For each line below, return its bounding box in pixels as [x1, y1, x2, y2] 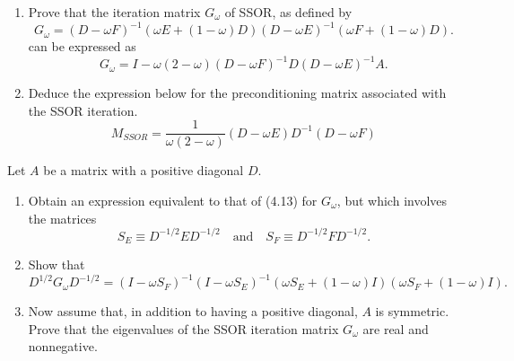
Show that [28, 255, 85, 274]
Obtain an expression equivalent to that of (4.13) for [28, 191, 318, 210]
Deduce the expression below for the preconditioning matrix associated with [28, 84, 447, 102]
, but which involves [336, 191, 448, 210]
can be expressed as [28, 37, 136, 56]
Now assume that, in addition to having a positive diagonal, [28, 302, 358, 321]
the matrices [28, 208, 97, 227]
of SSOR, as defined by [224, 3, 353, 21]
